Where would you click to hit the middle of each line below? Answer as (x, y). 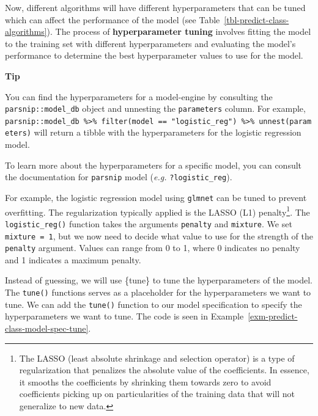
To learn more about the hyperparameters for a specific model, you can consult (153, 165)
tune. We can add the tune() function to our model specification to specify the (153, 304)
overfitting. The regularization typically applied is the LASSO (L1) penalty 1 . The (157, 211)
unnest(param (285, 121)
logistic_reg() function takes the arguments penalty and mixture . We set (149, 223)
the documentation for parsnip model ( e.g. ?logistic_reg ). (119, 177)
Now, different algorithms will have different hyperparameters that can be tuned (155, 7)
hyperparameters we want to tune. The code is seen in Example (124, 316)
